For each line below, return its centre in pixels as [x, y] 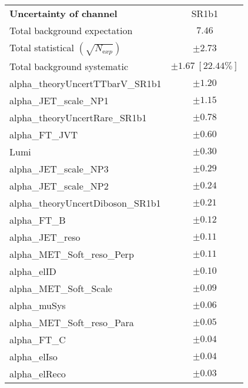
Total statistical [42, 47]
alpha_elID [33, 271]
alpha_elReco [38, 374]
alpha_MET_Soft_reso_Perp [72, 254]
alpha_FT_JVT [44, 135]
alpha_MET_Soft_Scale [61, 288]
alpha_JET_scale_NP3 [59, 169]
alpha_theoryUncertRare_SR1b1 [78, 117]
